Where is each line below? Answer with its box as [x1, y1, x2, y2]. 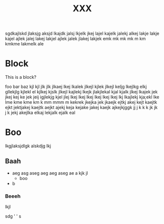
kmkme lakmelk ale [5, 41, 44, 47]
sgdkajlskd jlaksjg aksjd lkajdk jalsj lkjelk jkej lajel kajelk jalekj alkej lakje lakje [5, 30, 160, 37]
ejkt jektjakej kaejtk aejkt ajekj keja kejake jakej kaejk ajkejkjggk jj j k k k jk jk [5, 105, 158, 111]
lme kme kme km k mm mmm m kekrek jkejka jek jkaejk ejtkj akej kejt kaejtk [5, 99, 158, 105]
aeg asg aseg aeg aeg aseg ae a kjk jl [12, 170, 88, 176]
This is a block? [5, 74, 37, 80]
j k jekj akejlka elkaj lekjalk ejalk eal [5, 110, 76, 115]
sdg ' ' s [5, 213, 22, 219]
